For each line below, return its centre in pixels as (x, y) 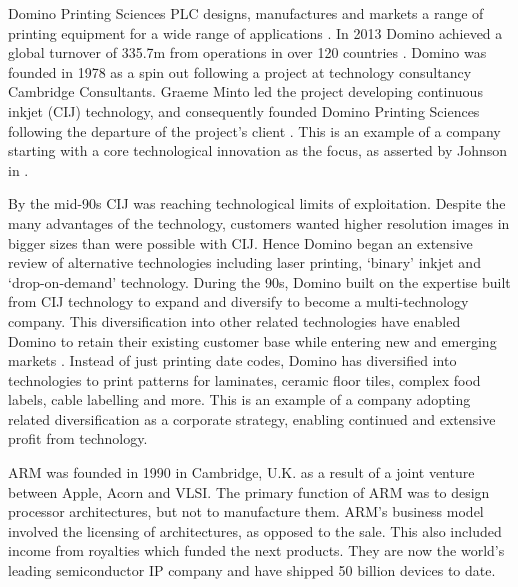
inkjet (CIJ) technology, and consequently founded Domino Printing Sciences (244, 110)
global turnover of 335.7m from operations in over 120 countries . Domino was (247, 52)
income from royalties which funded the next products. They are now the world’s (256, 550)
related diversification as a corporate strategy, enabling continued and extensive (252, 418)
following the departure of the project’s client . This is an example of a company (254, 130)
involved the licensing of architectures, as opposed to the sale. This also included (255, 530)
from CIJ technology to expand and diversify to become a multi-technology (238, 301)
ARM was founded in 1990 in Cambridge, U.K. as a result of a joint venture (241, 472)
